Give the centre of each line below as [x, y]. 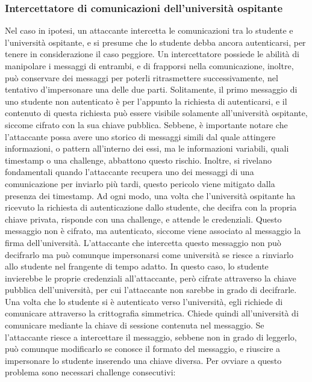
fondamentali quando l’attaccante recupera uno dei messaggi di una [129, 172]
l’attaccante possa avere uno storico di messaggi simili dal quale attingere [140, 136]
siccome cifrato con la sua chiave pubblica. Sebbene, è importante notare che [146, 124]
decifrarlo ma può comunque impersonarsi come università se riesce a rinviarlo [149, 254]
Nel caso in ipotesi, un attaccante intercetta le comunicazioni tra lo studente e [149, 30]
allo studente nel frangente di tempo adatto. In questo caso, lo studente [137, 266]
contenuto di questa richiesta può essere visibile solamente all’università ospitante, [156, 113]
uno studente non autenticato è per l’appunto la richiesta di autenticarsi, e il [146, 101]
